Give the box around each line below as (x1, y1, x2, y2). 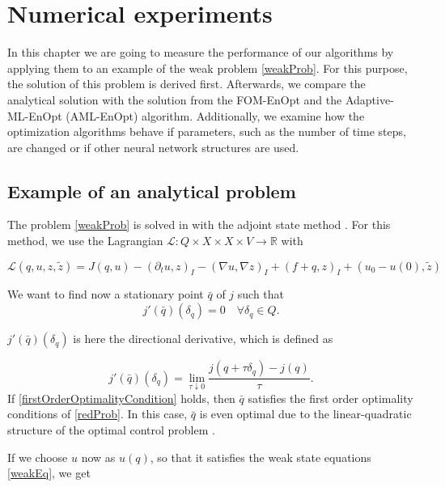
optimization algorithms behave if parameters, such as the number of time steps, (7, 123, 406, 140)
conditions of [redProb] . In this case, (7, 405, 188, 422)
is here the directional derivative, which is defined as (73, 330, 333, 347)
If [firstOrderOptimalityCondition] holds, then (7, 389, 235, 406)
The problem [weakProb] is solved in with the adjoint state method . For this (7, 216, 391, 233)
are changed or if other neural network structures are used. (7, 138, 299, 155)
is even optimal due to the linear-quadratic (199, 405, 412, 422)
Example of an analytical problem (7, 178, 296, 203)
